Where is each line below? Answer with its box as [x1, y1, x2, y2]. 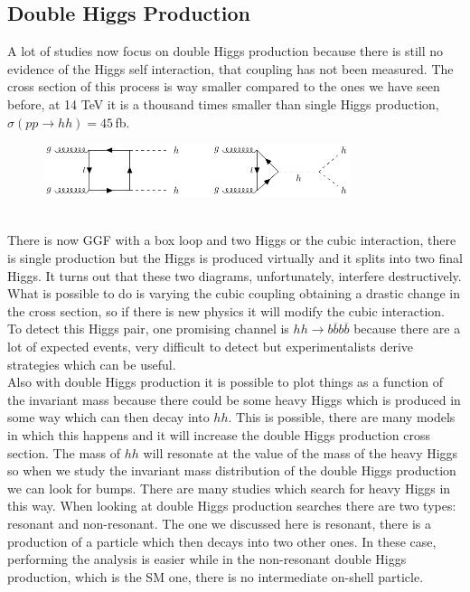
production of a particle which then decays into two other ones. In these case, [7, 531, 437, 550]
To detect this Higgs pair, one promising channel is [7, 319, 289, 338]
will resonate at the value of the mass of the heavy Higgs [143, 443, 458, 462]
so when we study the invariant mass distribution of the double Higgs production [7, 461, 456, 480]
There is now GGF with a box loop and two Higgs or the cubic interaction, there [7, 230, 456, 249]
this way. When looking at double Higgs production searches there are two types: [7, 496, 456, 515]
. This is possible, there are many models [228, 408, 456, 427]
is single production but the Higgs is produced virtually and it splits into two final [7, 249, 463, 267]
